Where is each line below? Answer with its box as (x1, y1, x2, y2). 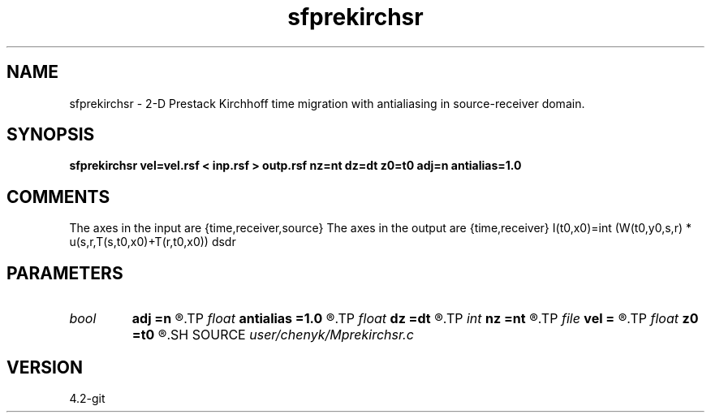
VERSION (6, 356, 84, 378)
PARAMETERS (6, 262, 123, 283)
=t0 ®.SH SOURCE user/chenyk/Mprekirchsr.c (131, 326, 414, 343)
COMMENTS (6, 186, 110, 207)
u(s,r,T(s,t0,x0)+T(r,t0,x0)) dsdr (69, 235, 236, 249)
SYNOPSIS (6, 124, 95, 145)
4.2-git (69, 391, 106, 405)
